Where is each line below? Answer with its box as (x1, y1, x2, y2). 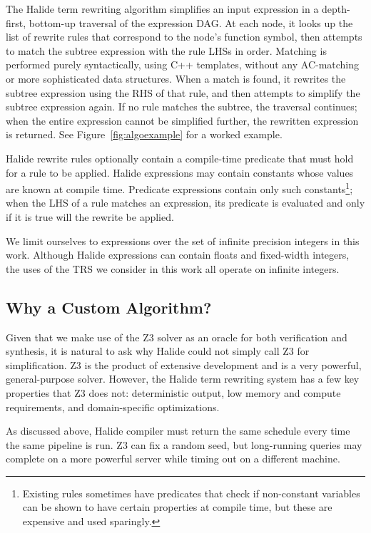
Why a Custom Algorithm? (6, 296, 212, 318)
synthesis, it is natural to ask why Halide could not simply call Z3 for (6, 343, 310, 358)
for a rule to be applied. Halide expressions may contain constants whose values (6, 165, 354, 180)
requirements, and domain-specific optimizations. (6, 399, 220, 414)
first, (6, 15, 26, 30)
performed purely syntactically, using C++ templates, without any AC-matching (6, 57, 360, 72)
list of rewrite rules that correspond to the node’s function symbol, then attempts (6, 29, 362, 44)
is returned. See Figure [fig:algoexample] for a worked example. (6, 127, 283, 142)
